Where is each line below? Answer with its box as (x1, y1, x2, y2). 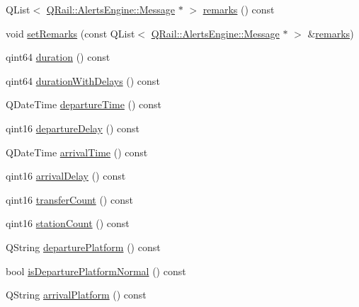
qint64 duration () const (6, 50, 110, 64)
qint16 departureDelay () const (6, 120, 139, 135)
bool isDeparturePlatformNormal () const (6, 263, 186, 278)
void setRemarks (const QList (6, 25, 135, 40)
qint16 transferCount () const (6, 192, 133, 207)
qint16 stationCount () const (6, 216, 130, 231)
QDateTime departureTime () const (6, 97, 162, 112)
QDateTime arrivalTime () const (6, 144, 148, 159)
